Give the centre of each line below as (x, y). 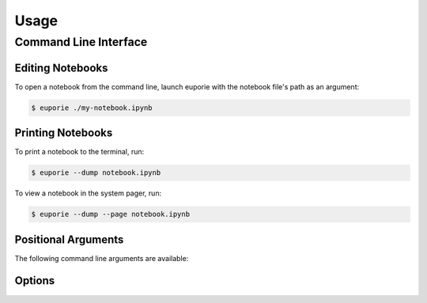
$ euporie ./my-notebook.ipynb (92, 108)
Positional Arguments (69, 239)
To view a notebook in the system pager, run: (88, 193)
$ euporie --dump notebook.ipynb (96, 173)
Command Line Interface (81, 42)
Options (35, 281)
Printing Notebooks (64, 133)
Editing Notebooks (61, 68)
